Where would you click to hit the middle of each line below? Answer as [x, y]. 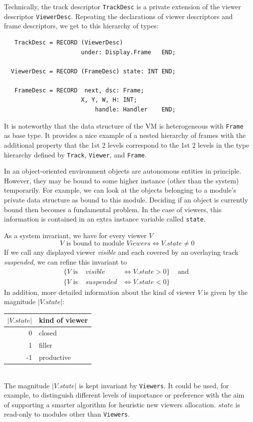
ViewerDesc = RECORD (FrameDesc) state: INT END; [93, 71]
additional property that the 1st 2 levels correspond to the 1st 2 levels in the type [127, 144]
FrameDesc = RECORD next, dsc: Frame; [79, 90]
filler [46, 345]
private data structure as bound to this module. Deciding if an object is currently [126, 199]
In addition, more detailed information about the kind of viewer [100, 292]
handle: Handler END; [135, 110]
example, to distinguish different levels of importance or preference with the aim [124, 395]
